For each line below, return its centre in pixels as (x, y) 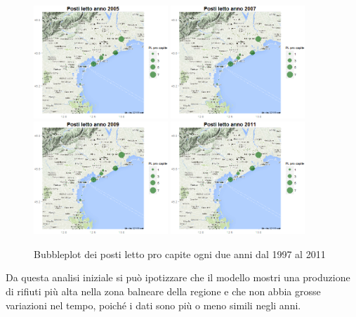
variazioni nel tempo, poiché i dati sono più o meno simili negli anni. (153, 305)
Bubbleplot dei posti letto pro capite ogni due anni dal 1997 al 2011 (180, 254)
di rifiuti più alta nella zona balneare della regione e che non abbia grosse (163, 291)
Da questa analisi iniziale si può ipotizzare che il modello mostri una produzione (178, 277)
